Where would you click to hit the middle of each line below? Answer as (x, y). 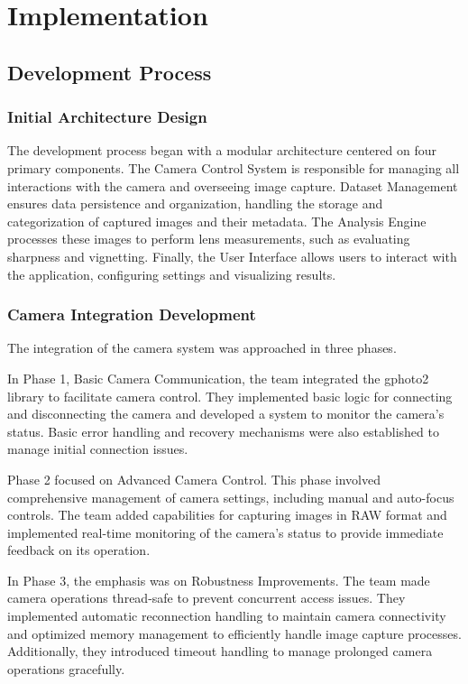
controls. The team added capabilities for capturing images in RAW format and (227, 515)
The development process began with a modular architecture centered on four (222, 150)
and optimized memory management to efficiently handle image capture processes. (234, 633)
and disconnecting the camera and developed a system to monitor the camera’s (226, 414)
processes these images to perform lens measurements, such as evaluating (209, 239)
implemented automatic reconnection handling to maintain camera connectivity (227, 616)
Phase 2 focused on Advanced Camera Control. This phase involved (194, 479)
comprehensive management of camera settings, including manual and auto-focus (231, 497)
